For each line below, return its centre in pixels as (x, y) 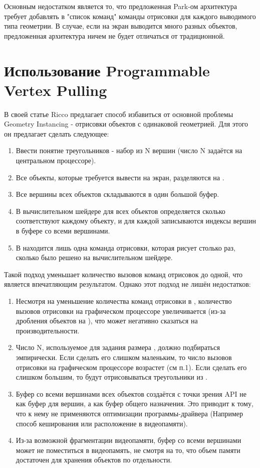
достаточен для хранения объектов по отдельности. (94, 460)
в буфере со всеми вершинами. (63, 231)
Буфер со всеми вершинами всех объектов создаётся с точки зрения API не (131, 393)
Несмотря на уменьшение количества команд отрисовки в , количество (124, 301)
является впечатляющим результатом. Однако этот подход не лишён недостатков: (127, 284)
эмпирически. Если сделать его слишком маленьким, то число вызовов (124, 357)
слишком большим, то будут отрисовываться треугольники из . (111, 377)
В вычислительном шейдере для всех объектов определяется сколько (120, 211)
